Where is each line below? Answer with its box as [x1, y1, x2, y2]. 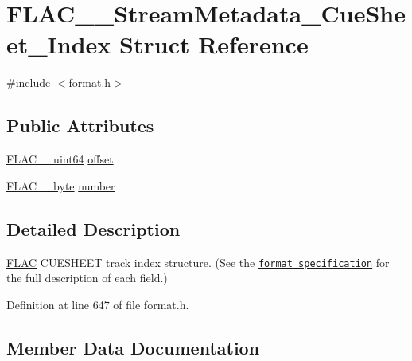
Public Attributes [6, 113, 154, 138]
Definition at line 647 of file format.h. [6, 296, 189, 312]
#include [6, 74, 51, 91]
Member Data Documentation [6, 335, 260, 359]
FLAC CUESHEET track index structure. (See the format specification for [6, 253, 390, 270]
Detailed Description [6, 216, 181, 241]
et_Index [6, 28, 111, 61]
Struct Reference [119, 28, 309, 61]
